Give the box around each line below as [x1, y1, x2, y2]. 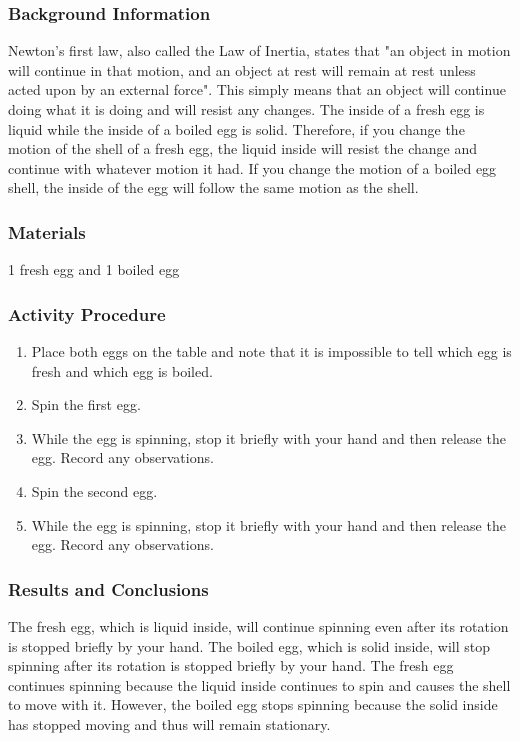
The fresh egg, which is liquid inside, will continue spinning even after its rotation [8, 615, 509, 636]
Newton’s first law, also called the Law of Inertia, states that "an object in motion [8, 40, 511, 61]
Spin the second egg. [31, 480, 158, 501]
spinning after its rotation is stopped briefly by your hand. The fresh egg [8, 655, 454, 676]
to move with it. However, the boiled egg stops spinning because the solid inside [8, 694, 498, 715]
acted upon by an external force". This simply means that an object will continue [8, 79, 506, 100]
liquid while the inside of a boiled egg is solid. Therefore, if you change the [8, 118, 465, 139]
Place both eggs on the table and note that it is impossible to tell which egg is [31, 341, 512, 361]
